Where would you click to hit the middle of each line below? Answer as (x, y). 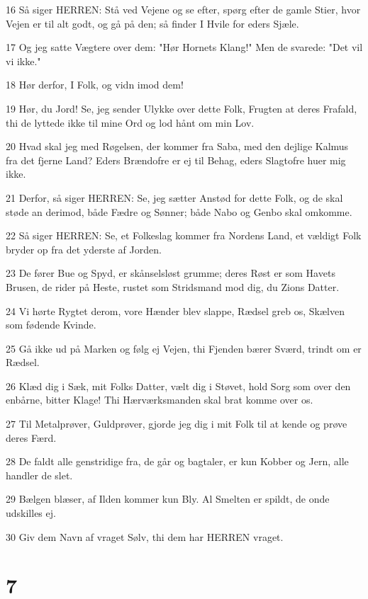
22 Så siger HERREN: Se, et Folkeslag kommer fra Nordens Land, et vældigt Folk (184, 235)
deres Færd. (31, 437)
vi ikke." (23, 61)
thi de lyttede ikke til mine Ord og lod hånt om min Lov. (130, 122)
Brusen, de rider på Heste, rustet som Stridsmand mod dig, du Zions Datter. (173, 286)
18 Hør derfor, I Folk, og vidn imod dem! (95, 85)
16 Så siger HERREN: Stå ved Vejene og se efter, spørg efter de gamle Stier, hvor (183, 9)
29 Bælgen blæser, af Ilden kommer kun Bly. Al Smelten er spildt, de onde (168, 499)
